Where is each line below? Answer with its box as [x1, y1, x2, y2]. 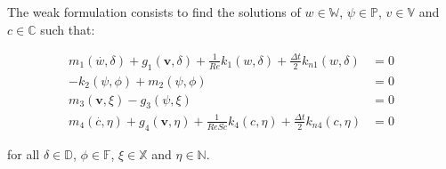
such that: [40, 20, 95, 38]
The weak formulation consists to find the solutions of [7, 3, 301, 20]
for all [7, 144, 40, 163]
